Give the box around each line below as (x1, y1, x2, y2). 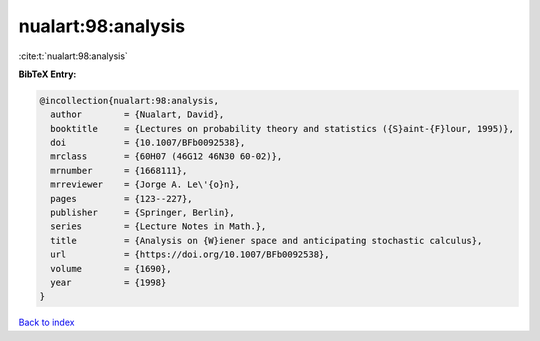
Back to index (18, 316, 75, 329)
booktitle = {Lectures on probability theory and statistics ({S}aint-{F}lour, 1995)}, (50, 123, 515, 134)
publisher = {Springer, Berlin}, (50, 207, 235, 219)
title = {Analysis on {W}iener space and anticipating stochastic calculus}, (50, 235, 483, 246)
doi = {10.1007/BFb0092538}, (50, 137, 246, 149)
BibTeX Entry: (18, 68, 77, 80)
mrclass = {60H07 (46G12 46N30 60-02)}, (50, 151, 283, 162)
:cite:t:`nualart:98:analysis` (18, 50, 129, 62)
